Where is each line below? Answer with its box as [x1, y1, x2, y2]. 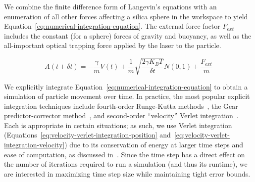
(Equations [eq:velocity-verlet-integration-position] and [4, 130, 171, 140]
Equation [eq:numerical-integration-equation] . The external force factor [4, 21, 220, 31]
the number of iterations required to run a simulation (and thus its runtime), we [4, 159, 248, 169]
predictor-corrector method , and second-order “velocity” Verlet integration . [4, 110, 239, 121]
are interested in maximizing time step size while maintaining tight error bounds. [4, 168, 251, 179]
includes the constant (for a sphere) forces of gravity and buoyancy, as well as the [4, 30, 252, 41]
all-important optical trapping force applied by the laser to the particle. [4, 40, 221, 50]
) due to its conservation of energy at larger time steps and [64, 139, 244, 150]
